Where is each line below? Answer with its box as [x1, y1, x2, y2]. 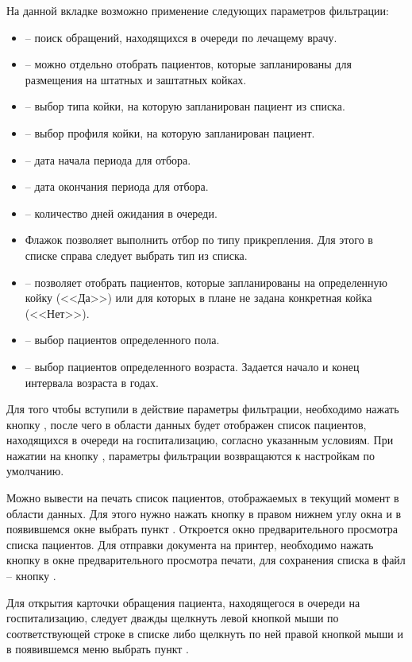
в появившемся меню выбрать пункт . [6, 641, 189, 657]
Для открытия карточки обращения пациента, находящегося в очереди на [6, 594, 360, 610]
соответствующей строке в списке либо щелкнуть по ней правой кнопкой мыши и [6, 625, 403, 641]
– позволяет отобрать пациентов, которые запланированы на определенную [25, 273, 388, 290]
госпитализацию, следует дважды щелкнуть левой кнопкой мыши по [6, 610, 339, 626]
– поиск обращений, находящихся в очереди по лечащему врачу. [25, 29, 337, 45]
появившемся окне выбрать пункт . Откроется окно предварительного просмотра [6, 521, 399, 537]
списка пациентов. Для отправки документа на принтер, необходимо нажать [6, 536, 374, 552]
